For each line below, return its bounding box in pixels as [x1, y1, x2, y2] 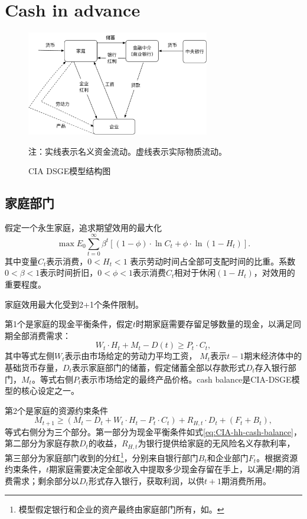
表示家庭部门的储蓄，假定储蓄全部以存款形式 [71, 361, 246, 373]
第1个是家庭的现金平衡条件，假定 [5, 318, 133, 330]
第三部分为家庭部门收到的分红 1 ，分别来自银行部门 [5, 449, 198, 463]
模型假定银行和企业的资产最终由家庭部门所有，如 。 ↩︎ [18, 503, 224, 515]
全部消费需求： [12, 329, 71, 341]
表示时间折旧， [40, 266, 98, 279]
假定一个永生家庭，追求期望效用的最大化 [5, 221, 162, 234]
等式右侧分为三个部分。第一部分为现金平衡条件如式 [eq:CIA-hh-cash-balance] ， [5, 425, 302, 438]
